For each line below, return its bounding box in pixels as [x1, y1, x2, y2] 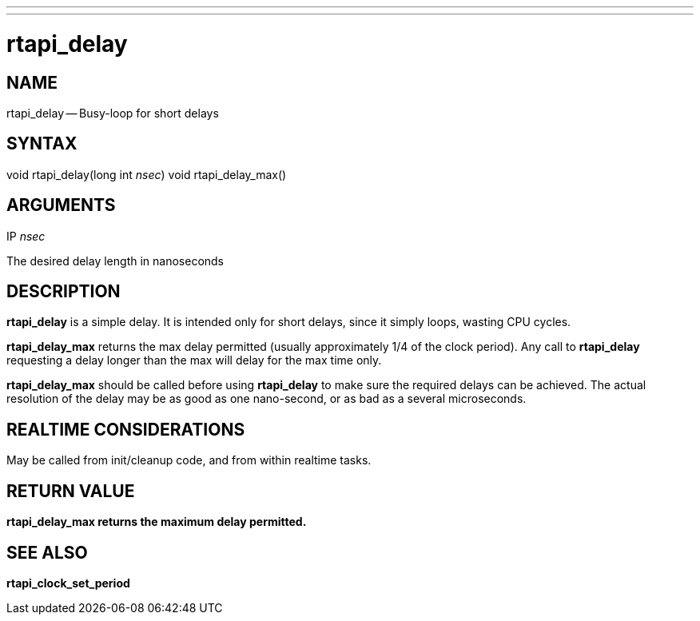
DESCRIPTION [6, 281, 121, 302]
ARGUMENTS [6, 195, 116, 216]
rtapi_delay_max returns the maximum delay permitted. [6, 515, 307, 529]
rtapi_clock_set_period [6, 575, 130, 590]
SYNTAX [6, 133, 78, 154]
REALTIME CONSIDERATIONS [6, 419, 245, 440]
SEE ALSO [6, 542, 88, 563]
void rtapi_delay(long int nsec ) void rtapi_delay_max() [6, 167, 287, 181]
